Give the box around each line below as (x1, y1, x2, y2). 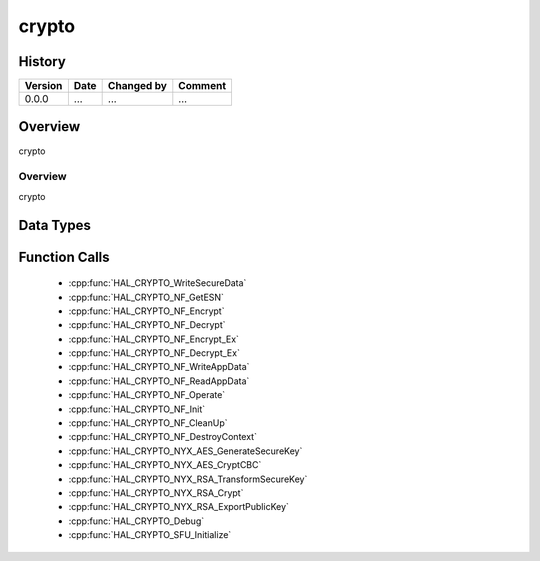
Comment (178, 79, 227, 93)
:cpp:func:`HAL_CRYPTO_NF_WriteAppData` (68, 361, 250, 373)
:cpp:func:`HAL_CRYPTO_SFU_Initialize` (68, 529, 232, 541)
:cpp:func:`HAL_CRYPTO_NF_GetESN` (68, 291, 225, 303)
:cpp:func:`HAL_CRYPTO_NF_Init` (68, 403, 205, 415)
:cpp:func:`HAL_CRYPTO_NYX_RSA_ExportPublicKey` (68, 501, 290, 513)
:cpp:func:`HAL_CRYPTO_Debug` (68, 515, 205, 527)
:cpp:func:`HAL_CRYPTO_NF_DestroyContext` (68, 431, 257, 443)
